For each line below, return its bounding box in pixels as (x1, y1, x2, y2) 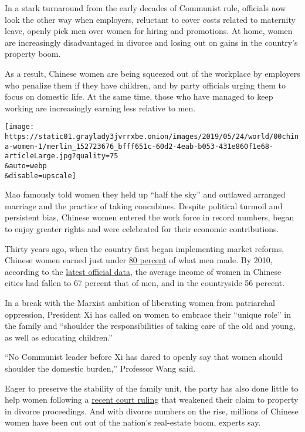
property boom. (5, 47, 61, 60)
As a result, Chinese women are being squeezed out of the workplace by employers (5, 67, 300, 79)
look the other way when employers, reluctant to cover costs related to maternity (5, 13, 296, 25)
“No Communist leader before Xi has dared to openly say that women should (5, 351, 283, 363)
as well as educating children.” (5, 331, 113, 343)
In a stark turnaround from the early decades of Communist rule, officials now (5, 2, 286, 13)
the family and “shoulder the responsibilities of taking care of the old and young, (5, 319, 296, 332)
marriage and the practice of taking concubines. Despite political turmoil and (5, 199, 283, 212)
